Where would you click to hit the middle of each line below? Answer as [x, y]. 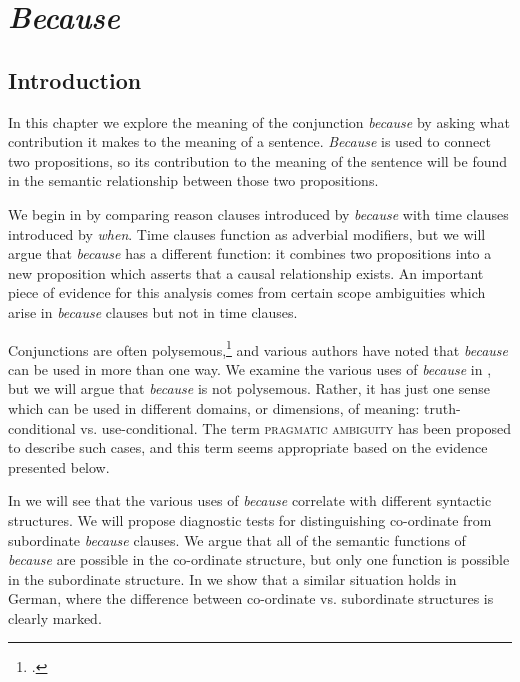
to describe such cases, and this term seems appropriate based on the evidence [248, 447]
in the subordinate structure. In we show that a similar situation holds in [232, 578]
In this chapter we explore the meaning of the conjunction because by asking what [259, 121]
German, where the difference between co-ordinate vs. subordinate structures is [251, 598]
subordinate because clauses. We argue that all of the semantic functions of [237, 539]
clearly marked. [55, 617]
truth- [442, 407]
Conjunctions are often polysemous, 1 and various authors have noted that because [258, 348]
